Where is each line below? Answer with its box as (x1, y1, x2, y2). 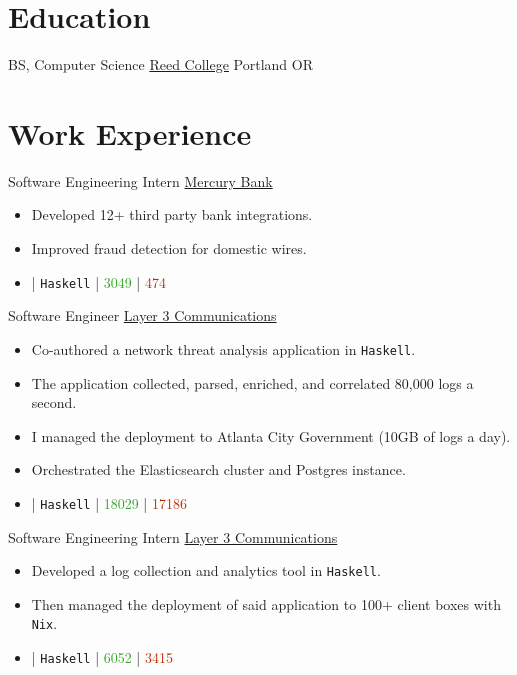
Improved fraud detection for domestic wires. (31, 238, 307, 259)
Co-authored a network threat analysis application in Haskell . (31, 338, 416, 359)
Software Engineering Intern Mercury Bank (8, 170, 273, 191)
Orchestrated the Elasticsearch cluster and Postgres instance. (31, 459, 406, 480)
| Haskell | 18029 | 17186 (31, 492, 187, 513)
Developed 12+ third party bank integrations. (31, 204, 313, 225)
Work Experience (8, 112, 252, 153)
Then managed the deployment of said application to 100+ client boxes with (31, 593, 501, 614)
